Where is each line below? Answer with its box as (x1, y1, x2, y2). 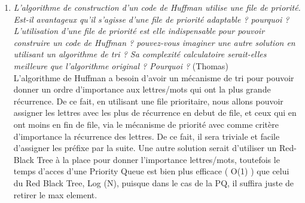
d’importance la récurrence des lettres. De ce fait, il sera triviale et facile (13, 130, 280, 142)
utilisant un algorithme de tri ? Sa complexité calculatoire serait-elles (13, 48, 267, 60)
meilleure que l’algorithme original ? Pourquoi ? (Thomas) (13, 59, 228, 72)
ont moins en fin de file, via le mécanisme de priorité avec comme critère (13, 118, 279, 130)
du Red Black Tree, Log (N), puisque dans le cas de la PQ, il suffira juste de (13, 176, 294, 189)
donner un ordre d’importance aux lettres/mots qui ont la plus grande (13, 83, 271, 96)
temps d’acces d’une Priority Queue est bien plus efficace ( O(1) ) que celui (13, 165, 289, 177)
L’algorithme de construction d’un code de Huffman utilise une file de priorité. (13, 1, 301, 13)
